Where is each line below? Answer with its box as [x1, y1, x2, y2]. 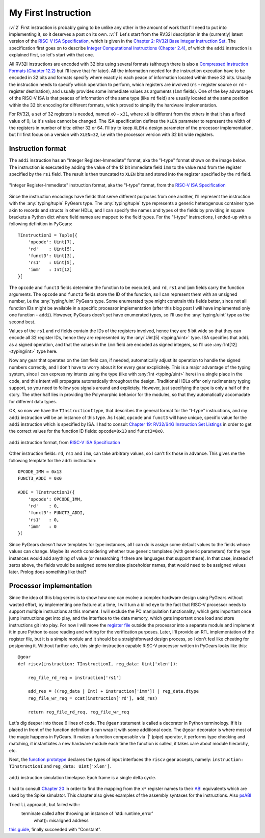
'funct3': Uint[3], [27, 253, 75, 259]
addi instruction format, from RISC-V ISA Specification [9, 439, 120, 445]
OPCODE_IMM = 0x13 [18, 469, 62, 474]
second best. [9, 319, 36, 325]
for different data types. [9, 398, 57, 404]
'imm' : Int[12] [27, 266, 73, 272]
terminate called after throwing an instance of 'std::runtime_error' [21, 811, 154, 816]
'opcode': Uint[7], [27, 239, 75, 245]
